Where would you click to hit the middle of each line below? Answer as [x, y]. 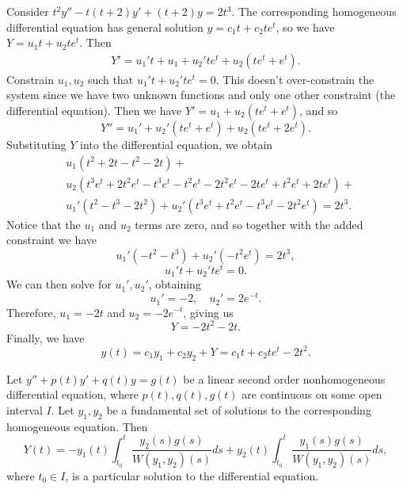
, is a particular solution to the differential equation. [192, 476]
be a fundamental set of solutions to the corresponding [239, 409]
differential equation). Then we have [94, 110]
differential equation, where [72, 394]
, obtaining [175, 284]
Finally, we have [46, 337]
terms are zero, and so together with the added [249, 224]
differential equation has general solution [105, 27]
